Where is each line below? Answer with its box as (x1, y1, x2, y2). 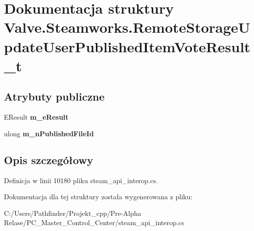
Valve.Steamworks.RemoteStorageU (4, 17, 251, 37)
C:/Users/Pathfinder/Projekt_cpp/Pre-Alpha (4, 208, 141, 218)
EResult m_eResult (4, 112, 69, 122)
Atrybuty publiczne (4, 89, 105, 104)
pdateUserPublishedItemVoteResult (4, 36, 251, 56)
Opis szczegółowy (4, 152, 93, 167)
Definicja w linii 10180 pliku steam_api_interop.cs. (4, 175, 158, 185)
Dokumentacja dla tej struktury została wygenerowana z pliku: (4, 191, 193, 202)
